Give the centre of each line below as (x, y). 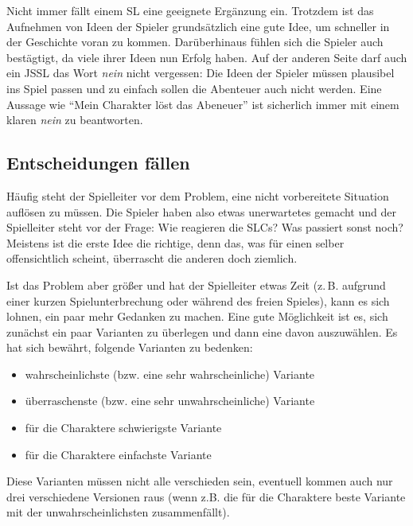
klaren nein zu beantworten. (75, 120)
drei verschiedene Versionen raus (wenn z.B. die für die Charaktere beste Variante (206, 496)
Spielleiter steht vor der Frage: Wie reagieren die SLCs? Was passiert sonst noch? (205, 227)
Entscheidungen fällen (98, 163)
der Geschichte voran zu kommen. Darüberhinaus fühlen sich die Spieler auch (195, 42)
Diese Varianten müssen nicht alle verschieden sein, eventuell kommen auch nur (200, 481)
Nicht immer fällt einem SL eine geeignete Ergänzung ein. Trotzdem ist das (190, 10)
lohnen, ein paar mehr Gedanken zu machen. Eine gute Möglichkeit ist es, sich (197, 316)
